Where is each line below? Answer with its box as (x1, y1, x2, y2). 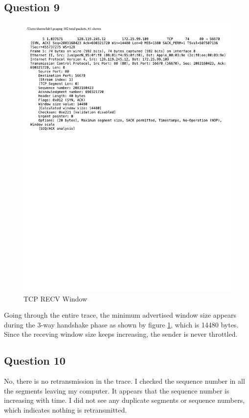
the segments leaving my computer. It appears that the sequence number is (4, 385, 229, 395)
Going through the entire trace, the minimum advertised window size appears (4, 310, 236, 320)
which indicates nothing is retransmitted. (4, 405, 127, 415)
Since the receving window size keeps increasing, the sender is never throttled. (4, 329, 238, 339)
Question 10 (4, 353, 66, 368)
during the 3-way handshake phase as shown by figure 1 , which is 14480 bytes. (4, 319, 239, 329)
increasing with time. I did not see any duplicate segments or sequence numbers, (4, 395, 245, 405)
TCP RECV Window (23, 293, 88, 303)
